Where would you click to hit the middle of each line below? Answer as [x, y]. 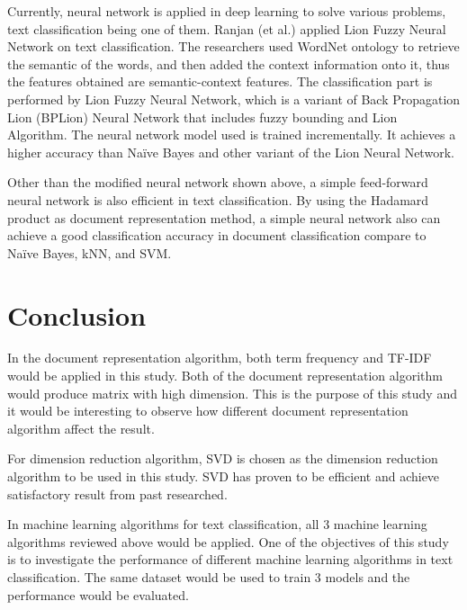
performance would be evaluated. [98, 594]
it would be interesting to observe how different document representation [208, 411]
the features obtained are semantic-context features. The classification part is [220, 81]
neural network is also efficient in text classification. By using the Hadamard [218, 199]
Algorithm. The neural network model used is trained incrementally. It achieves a [232, 135]
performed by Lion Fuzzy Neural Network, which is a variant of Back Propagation [234, 99]
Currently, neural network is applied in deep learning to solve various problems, [227, 11]
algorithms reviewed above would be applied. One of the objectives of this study [228, 541]
